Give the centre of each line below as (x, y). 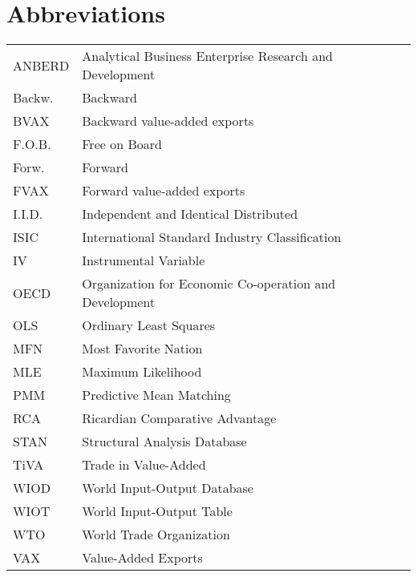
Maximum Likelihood (142, 372)
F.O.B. (32, 144)
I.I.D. (28, 214)
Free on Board (122, 144)
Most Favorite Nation (142, 349)
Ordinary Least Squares (149, 325)
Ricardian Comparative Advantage (179, 418)
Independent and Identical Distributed (190, 214)
